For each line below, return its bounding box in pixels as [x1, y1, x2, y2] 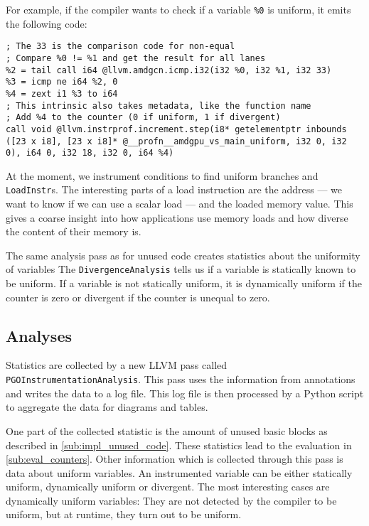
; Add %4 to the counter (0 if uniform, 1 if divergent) [6, 112, 281, 123]
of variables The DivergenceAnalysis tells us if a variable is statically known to [6, 262, 356, 277]
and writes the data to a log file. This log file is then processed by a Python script [6, 385, 364, 400]
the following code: [6, 16, 87, 31]
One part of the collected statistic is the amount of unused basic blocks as [6, 423, 328, 438]
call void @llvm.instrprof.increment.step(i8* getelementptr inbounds [6, 124, 347, 134]
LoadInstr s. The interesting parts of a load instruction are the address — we [6, 182, 343, 197]
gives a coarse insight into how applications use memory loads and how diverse [6, 210, 348, 225]
